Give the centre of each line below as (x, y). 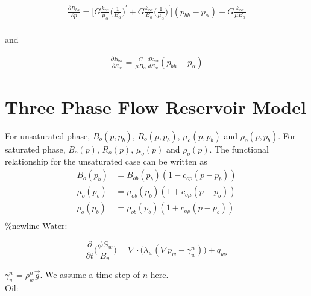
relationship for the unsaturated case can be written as (106, 161)
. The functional (239, 149)
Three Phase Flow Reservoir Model (155, 106)
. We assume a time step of (90, 275)
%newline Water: (36, 226)
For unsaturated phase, (48, 135)
